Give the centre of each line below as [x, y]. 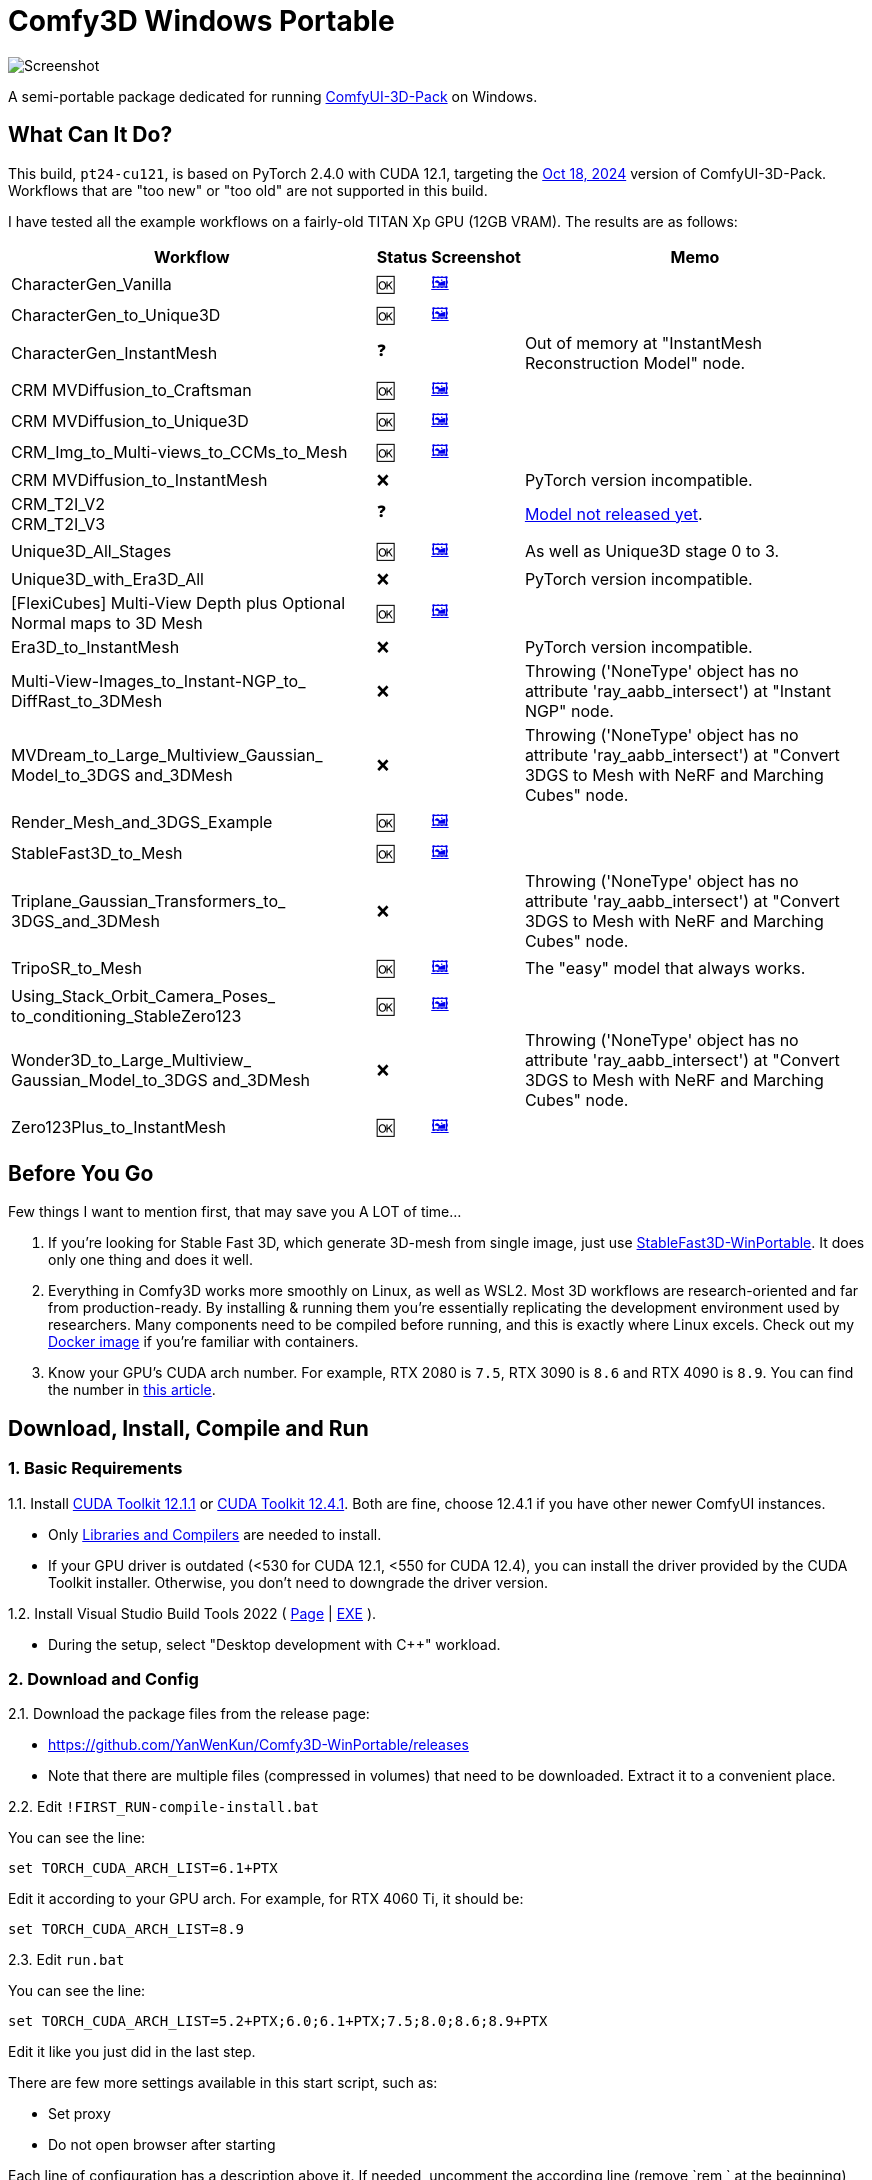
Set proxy [79, 2114]
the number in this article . [132, 1390]
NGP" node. [569, 710]
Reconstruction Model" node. [635, 362]
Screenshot [476, 256]
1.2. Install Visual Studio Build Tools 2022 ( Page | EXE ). [192, 1613]
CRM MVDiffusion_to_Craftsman [131, 390]
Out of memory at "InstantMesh [643, 342]
